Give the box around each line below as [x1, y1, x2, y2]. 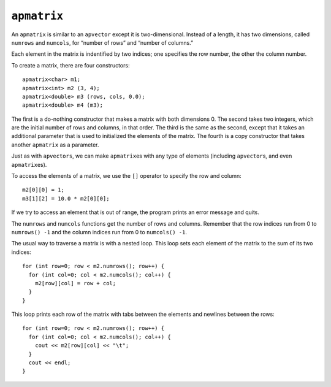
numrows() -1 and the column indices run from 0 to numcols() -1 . [11, 228, 187, 236]
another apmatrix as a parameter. [11, 141, 99, 148]
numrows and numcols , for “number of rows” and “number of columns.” [11, 39, 194, 46]
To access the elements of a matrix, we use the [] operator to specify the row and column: [11, 172, 242, 180]
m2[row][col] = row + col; [34, 280, 116, 286]
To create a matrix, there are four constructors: [11, 61, 130, 69]
